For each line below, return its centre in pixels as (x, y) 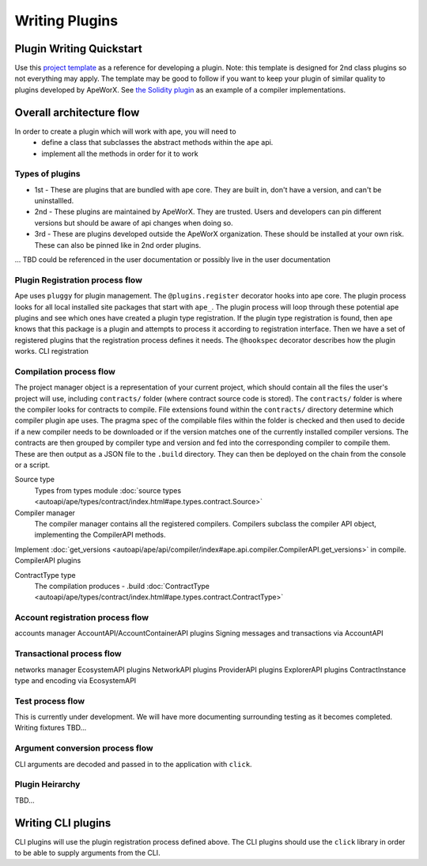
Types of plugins (47, 174)
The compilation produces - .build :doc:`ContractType (122, 586)
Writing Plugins (66, 21)
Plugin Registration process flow (78, 279)
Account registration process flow (82, 617)
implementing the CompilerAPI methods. (100, 535)
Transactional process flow (68, 654)
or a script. (32, 465)
